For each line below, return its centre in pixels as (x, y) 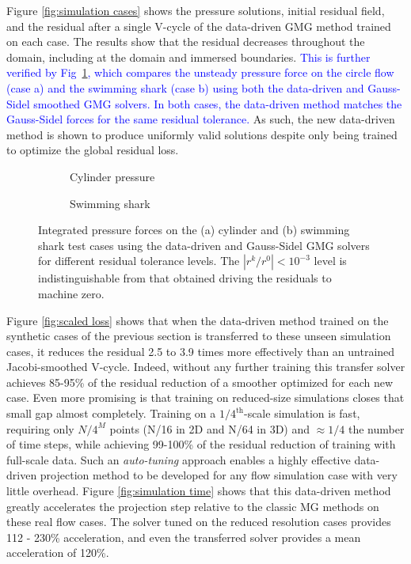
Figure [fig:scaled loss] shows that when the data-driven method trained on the (198, 320)
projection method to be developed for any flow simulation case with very (219, 475)
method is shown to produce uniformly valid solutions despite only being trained (202, 134)
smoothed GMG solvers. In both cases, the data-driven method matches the (218, 103)
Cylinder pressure (112, 176)
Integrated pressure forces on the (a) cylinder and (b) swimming (194, 230)
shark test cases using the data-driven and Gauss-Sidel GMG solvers (204, 245)
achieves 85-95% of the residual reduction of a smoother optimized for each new (200, 382)
